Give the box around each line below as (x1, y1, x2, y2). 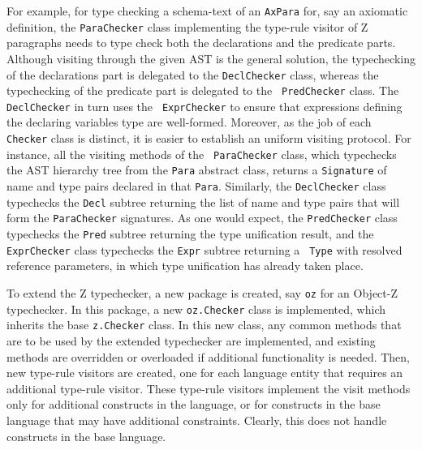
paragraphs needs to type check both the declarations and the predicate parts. (6, 34, 396, 51)
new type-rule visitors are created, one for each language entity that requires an (6, 364, 403, 381)
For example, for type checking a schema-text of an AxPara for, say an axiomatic (6, 2, 408, 19)
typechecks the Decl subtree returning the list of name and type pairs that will (6, 193, 400, 210)
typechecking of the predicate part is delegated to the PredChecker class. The (6, 82, 399, 99)
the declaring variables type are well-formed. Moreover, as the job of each (6, 114, 372, 131)
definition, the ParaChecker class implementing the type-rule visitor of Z (6, 18, 368, 35)
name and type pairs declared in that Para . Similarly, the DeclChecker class (6, 178, 386, 195)
